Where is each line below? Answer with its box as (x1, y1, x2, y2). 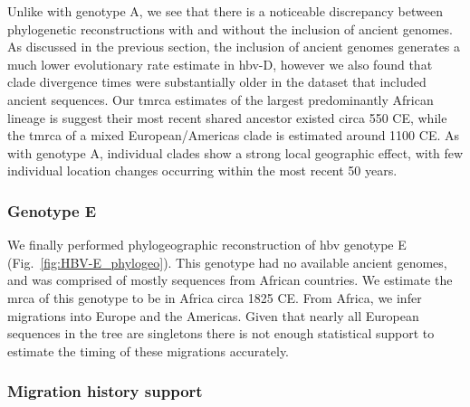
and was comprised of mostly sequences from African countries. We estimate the (7, 270, 453, 289)
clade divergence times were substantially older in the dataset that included (7, 72, 427, 91)
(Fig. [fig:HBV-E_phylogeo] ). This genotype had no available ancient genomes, (7, 252, 447, 271)
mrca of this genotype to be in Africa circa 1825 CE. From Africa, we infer (7, 288, 422, 307)
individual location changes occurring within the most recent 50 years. (7, 161, 398, 180)
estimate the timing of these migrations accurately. (7, 341, 290, 360)
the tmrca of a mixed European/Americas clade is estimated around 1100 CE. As (7, 126, 459, 145)
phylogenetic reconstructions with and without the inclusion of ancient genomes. (7, 19, 453, 38)
